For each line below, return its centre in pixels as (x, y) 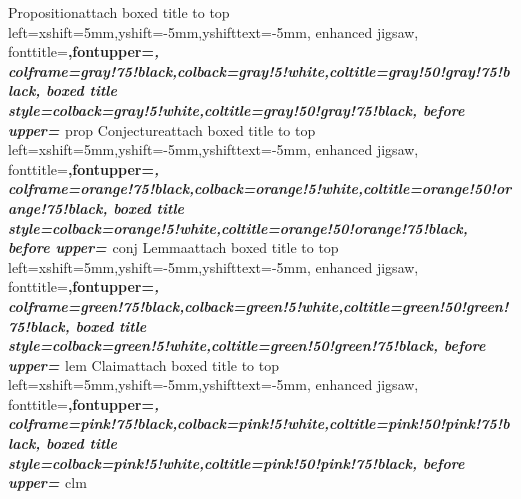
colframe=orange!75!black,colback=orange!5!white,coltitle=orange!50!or (260, 188)
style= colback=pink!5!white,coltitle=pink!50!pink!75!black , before (236, 462)
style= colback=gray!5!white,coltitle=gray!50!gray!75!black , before (236, 109)
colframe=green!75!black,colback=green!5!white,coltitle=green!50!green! (258, 305)
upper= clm (47, 482)
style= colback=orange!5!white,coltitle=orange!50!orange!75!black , (238, 227)
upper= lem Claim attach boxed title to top (144, 364)
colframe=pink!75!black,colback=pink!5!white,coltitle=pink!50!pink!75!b (259, 423)
